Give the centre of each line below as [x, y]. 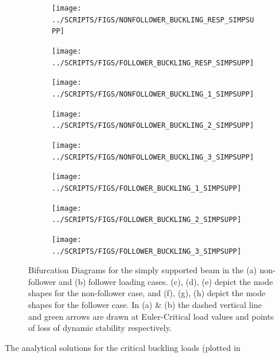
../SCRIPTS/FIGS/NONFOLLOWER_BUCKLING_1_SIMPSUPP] [153, 94]
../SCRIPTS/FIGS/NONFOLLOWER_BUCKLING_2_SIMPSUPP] [153, 126]
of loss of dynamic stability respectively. [100, 328]
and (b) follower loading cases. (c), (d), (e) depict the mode [166, 281]
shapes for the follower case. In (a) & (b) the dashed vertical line [145, 304]
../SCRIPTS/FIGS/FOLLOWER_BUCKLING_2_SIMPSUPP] [147, 220]
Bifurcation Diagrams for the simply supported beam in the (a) [143, 270]
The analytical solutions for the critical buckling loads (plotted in [123, 347]
